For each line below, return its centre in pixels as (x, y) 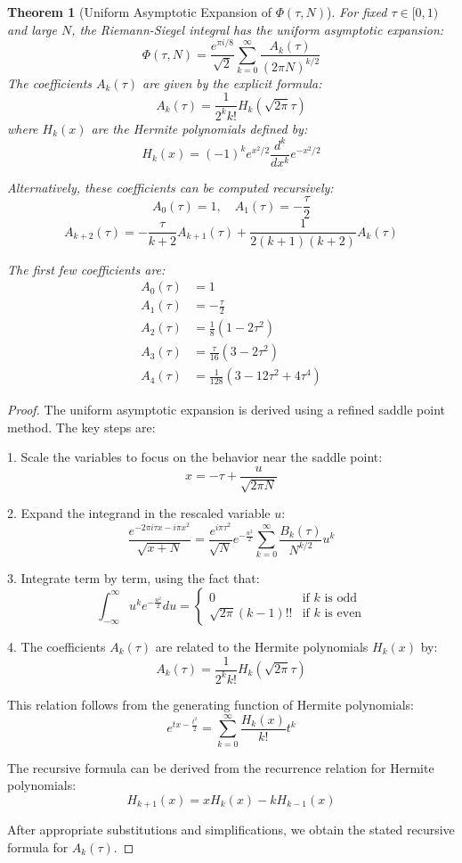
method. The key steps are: (81, 427)
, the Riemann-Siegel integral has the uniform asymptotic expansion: (258, 29)
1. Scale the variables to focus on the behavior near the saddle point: (195, 457)
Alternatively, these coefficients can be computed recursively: (170, 187)
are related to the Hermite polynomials (262, 646)
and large (32, 29)
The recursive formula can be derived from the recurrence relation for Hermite (221, 767)
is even (343, 614)
